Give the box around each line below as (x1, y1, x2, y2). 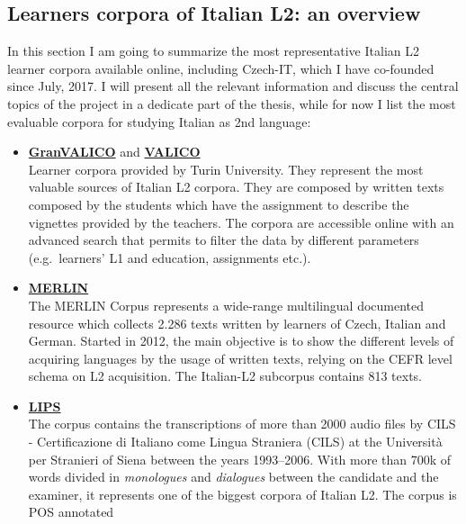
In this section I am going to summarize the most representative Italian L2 (7, 41, 419, 60)
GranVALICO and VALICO (28, 142, 201, 161)
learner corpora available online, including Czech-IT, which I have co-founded (7, 59, 435, 77)
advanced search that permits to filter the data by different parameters (28, 230, 419, 249)
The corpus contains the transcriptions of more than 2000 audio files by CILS (28, 414, 456, 433)
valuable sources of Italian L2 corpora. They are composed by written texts (28, 177, 444, 196)
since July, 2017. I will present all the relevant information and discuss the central (7, 77, 459, 95)
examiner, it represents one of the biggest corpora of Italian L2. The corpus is (28, 484, 457, 503)
